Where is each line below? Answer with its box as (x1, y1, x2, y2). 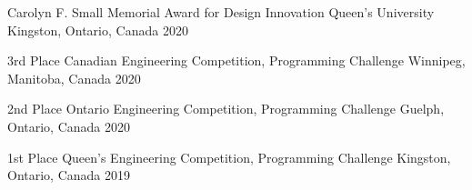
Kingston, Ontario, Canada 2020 (7, 20, 188, 39)
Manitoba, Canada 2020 (7, 68, 141, 87)
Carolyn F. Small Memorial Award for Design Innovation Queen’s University (7, 3, 435, 21)
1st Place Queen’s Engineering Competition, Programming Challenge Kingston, (7, 147, 451, 166)
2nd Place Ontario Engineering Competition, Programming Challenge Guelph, (7, 99, 445, 118)
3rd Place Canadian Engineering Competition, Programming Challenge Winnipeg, (7, 51, 466, 70)
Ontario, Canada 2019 (7, 165, 131, 185)
